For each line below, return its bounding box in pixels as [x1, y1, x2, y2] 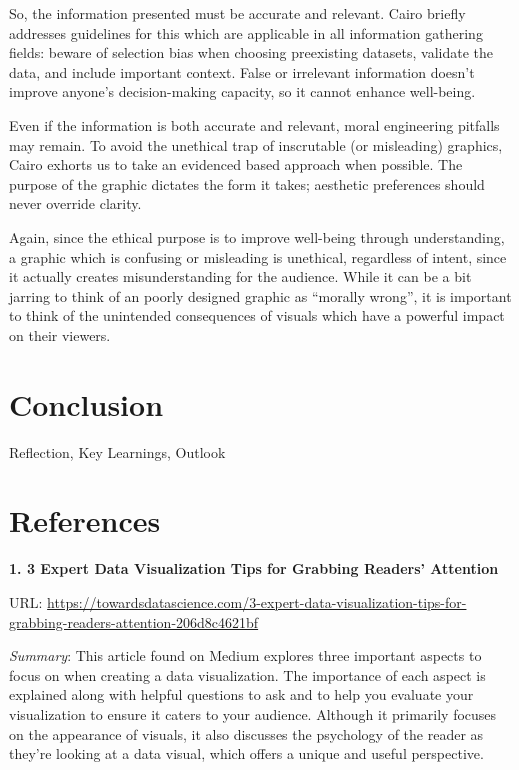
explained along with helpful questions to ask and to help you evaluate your [9, 684, 474, 705]
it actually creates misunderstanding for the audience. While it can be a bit [9, 266, 472, 287]
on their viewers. [9, 324, 111, 345]
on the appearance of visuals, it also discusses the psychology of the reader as [9, 723, 484, 744]
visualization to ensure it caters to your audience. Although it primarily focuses [9, 703, 497, 724]
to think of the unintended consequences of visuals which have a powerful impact [9, 305, 505, 326]
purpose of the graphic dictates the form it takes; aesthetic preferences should [9, 173, 485, 194]
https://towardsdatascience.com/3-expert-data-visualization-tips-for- [47, 591, 467, 612]
